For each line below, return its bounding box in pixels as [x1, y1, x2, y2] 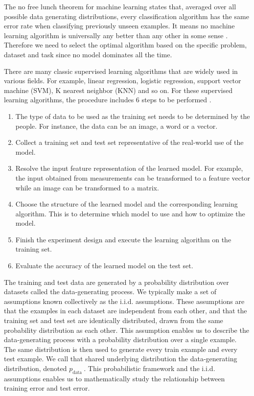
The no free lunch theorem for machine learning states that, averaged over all [4, 1, 236, 11]
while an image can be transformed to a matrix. [15, 182, 159, 192]
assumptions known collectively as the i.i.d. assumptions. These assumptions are [4, 296, 245, 306]
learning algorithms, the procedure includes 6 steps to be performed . [4, 94, 211, 105]
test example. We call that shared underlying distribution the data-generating [4, 353, 237, 364]
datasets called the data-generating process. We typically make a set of [4, 286, 217, 297]
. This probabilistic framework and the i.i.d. [84, 363, 215, 373]
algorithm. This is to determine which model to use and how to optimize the [15, 208, 245, 218]
